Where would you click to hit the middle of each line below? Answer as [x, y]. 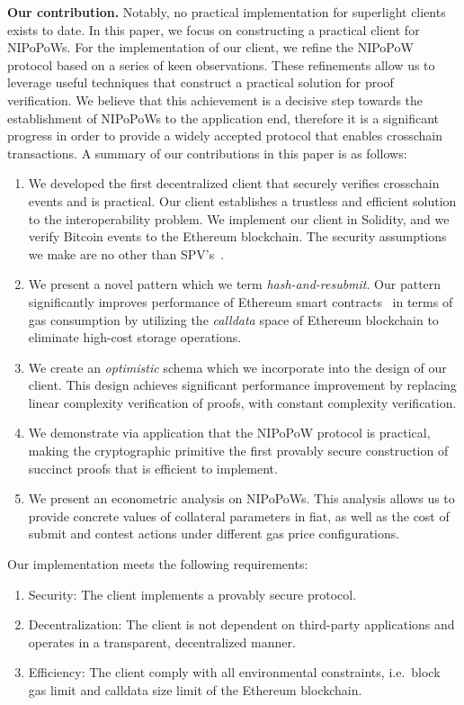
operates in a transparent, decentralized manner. [162, 642]
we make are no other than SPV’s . [126, 253]
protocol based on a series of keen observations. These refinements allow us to [221, 64]
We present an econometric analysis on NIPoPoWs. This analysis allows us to [241, 498]
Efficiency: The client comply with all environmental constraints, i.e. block [234, 672]
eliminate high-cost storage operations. [135, 337]
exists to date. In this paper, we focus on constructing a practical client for [214, 29]
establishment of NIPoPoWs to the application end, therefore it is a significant [223, 117]
